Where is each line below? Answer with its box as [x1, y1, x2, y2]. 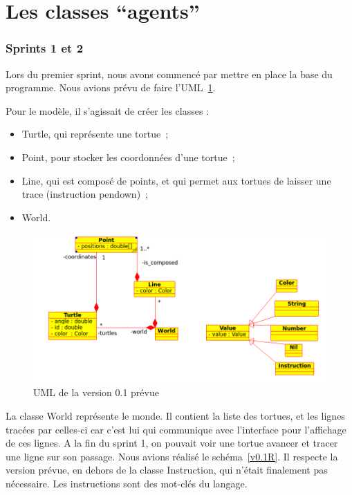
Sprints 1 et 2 [6, 39, 84, 57]
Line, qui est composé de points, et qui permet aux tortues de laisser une [21, 173, 331, 187]
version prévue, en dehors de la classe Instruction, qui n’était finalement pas [6, 463, 328, 477]
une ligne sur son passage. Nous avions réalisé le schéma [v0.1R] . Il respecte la [6, 449, 338, 463]
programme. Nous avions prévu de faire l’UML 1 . [6, 80, 216, 95]
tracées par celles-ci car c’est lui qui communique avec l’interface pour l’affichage [6, 422, 346, 436]
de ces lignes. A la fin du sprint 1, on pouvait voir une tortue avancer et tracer [6, 436, 338, 450]
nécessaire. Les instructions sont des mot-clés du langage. [6, 476, 248, 490]
